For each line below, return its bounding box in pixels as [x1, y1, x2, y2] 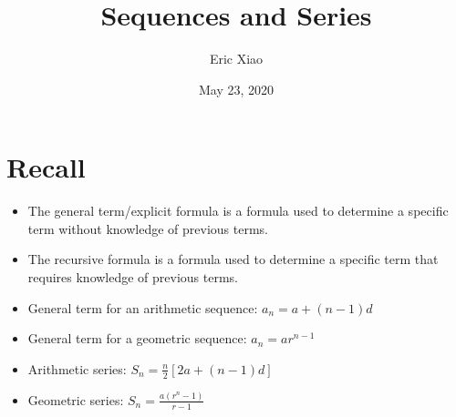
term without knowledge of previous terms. [27, 219, 268, 238]
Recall [6, 148, 86, 186]
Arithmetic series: [27, 359, 127, 378]
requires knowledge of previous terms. [27, 268, 239, 287]
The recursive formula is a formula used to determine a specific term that [27, 249, 439, 269]
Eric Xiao [209, 49, 264, 68]
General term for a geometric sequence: [27, 329, 247, 348]
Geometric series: [27, 390, 124, 409]
